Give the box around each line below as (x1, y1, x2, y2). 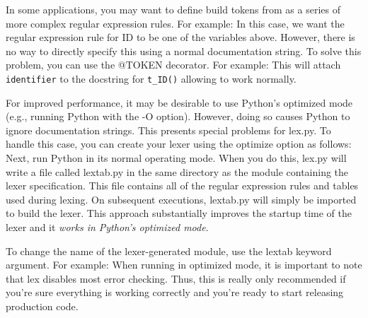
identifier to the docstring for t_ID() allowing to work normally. (6, 71, 297, 86)
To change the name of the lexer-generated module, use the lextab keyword (6, 243, 332, 258)
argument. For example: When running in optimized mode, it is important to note (6, 257, 362, 272)
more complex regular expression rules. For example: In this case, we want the (6, 16, 345, 30)
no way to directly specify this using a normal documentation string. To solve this (6, 43, 362, 58)
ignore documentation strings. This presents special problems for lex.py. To (6, 122, 331, 137)
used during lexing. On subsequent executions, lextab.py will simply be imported (6, 192, 357, 206)
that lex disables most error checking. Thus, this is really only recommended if (6, 271, 346, 285)
